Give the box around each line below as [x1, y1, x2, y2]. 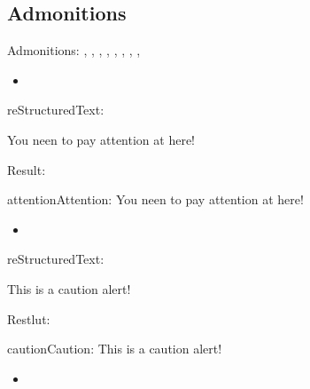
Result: [7, 160, 46, 179]
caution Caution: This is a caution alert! [7, 339, 222, 358]
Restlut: [7, 309, 50, 328]
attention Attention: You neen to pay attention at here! [7, 190, 304, 209]
